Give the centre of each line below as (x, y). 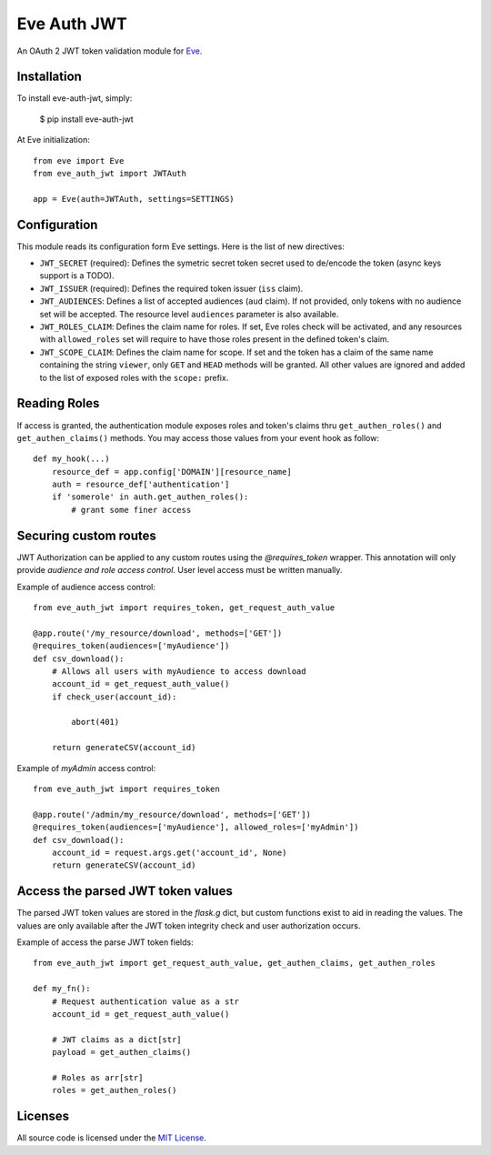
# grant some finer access (131, 510)
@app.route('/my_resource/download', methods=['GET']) (158, 633)
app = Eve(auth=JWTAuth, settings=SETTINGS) (134, 199)
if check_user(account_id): (114, 697)
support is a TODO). (77, 276)
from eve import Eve (79, 161)
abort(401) (95, 722)
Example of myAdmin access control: (86, 768)
